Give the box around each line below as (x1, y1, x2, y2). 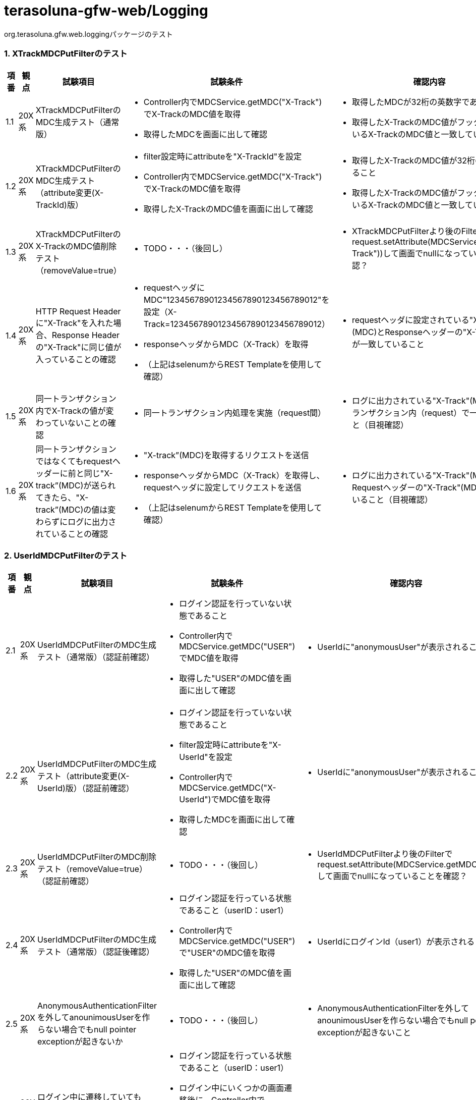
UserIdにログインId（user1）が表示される (317, 937, 475, 947)
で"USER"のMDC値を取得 (179, 948, 275, 958)
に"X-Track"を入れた (35, 317, 113, 328)
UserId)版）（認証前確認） (37, 783, 134, 794)
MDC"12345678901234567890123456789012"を (143, 294, 330, 305)
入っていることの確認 (35, 354, 116, 364)
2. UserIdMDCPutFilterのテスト (4, 550, 128, 561)
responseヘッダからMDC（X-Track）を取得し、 (143, 470, 325, 480)
